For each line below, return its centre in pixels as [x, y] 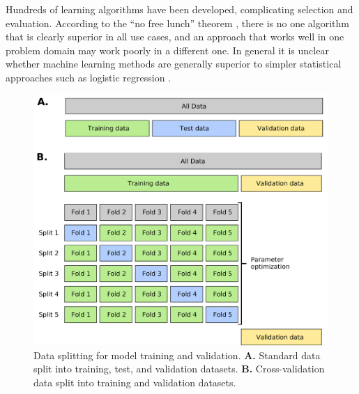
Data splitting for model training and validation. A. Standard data [177, 355]
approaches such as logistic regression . [89, 77]
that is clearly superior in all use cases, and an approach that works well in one [175, 37]
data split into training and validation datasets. [135, 382]
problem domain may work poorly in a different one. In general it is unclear [167, 50]
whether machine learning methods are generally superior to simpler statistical [174, 64]
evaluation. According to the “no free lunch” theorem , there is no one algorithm [177, 23]
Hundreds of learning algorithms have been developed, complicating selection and [179, 9]
